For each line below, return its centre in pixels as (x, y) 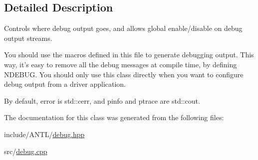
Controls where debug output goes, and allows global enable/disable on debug (123, 28)
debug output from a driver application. (65, 84)
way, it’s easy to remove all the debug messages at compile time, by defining (121, 64)
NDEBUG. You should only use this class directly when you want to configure (124, 74)
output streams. (28, 38)
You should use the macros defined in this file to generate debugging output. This (129, 55)
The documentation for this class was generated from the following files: (114, 117)
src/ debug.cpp (26, 151)
